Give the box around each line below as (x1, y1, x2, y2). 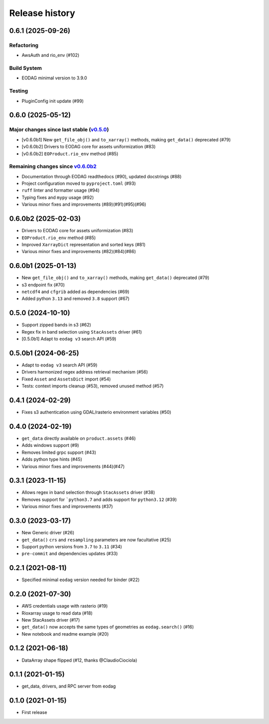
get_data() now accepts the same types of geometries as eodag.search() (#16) (21, 624, 194, 630)
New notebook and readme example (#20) (21, 631, 109, 637)
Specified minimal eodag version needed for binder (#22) (21, 577, 140, 583)
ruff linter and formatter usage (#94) (21, 187, 100, 193)
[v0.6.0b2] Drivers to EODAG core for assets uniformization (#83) (21, 144, 156, 150)
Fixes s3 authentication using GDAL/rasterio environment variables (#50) (21, 409, 171, 415)
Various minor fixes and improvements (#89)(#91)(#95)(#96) (21, 201, 146, 207)
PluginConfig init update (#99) (21, 98, 84, 104)
